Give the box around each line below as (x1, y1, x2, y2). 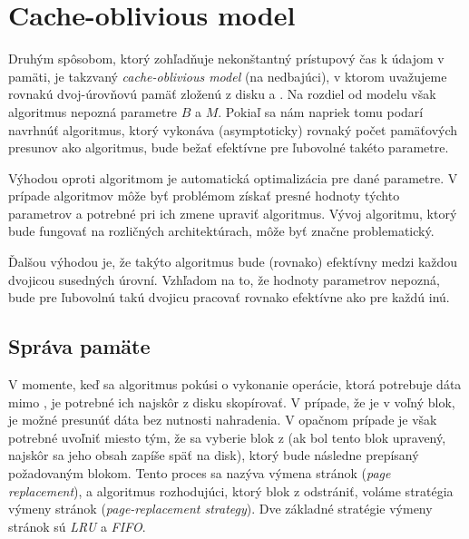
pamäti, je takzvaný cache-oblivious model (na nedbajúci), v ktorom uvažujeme (8, 66, 447, 85)
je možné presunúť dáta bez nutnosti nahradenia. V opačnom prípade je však (8, 410, 437, 429)
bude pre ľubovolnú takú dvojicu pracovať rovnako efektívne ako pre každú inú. (8, 288, 450, 307)
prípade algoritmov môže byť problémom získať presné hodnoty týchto (8, 186, 400, 205)
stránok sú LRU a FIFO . (8, 516, 146, 535)
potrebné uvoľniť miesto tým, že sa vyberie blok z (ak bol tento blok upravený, (8, 427, 446, 446)
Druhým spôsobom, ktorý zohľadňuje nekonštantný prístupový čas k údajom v (8, 49, 445, 68)
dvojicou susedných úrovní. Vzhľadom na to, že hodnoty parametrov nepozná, (8, 269, 440, 289)
